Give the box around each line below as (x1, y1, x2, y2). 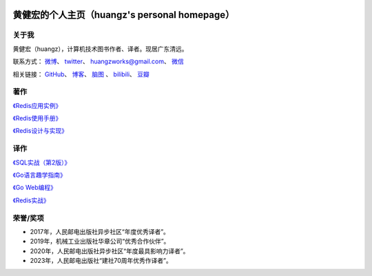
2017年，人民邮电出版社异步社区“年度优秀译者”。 (30, 227, 170, 235)
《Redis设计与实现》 (12, 127, 68, 135)
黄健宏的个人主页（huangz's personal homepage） (12, 9, 235, 21)
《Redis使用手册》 (12, 114, 62, 123)
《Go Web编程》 (12, 183, 56, 192)
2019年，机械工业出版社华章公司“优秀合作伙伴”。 (30, 237, 170, 246)
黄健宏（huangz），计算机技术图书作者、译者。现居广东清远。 (12, 45, 189, 53)
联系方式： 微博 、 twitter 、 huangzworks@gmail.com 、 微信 (12, 57, 184, 65)
